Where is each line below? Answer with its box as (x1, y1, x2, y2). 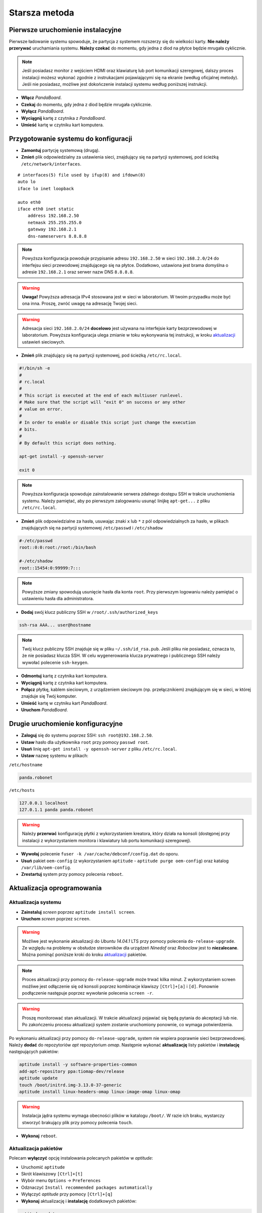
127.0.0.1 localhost (19, 800, 68, 805)
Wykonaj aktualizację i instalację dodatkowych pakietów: (21, 1198, 137, 1204)
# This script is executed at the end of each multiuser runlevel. (19, 393, 183, 398)
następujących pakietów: (9, 1049, 59, 1055)
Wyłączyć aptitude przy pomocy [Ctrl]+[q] (21, 1191, 113, 1197)
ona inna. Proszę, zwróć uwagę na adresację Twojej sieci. (22, 301, 138, 307)
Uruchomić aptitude (21, 1164, 65, 1170)
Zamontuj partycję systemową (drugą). (21, 147, 100, 153)
